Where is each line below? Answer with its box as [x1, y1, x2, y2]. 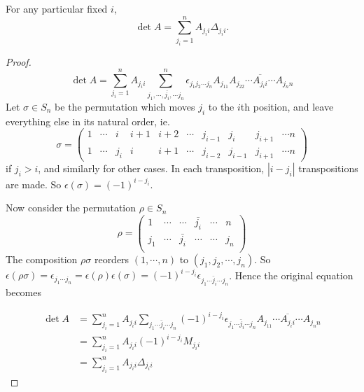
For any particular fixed [6, 1, 108, 15]
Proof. [6, 54, 31, 69]
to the [208, 99, 234, 113]
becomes [6, 285, 42, 300]
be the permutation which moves [55, 99, 195, 113]
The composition [6, 251, 78, 266]
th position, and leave [240, 99, 334, 113]
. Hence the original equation [229, 267, 353, 282]
